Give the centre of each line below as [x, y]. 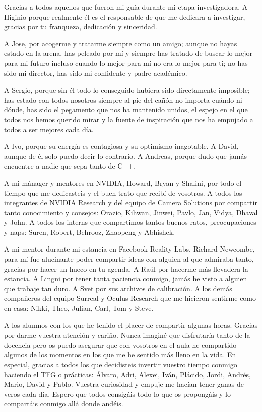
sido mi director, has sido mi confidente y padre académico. [96, 73]
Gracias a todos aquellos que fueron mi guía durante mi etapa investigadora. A [126, 7]
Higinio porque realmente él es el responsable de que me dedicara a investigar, [125, 16]
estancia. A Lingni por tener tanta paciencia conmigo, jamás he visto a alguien [126, 278]
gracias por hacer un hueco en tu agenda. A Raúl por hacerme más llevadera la [126, 268]
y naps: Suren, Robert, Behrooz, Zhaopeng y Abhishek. [90, 232]
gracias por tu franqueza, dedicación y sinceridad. [81, 26]
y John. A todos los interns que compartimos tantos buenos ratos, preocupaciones [130, 222]
